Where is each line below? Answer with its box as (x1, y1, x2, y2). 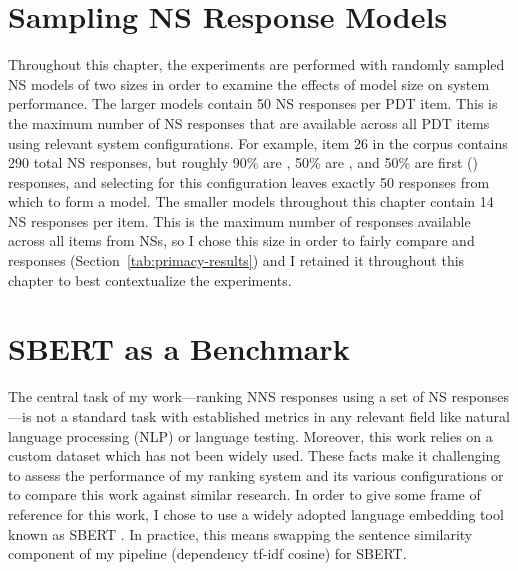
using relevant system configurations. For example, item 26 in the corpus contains (8, 132, 508, 153)
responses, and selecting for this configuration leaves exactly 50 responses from (8, 171, 490, 192)
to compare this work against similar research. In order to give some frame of (8, 484, 481, 505)
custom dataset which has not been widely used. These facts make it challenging (8, 445, 501, 466)
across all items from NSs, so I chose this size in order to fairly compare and (8, 230, 475, 251)
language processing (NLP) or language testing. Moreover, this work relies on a (8, 425, 493, 446)
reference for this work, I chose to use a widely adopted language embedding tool (8, 503, 504, 524)
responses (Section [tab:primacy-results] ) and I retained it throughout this (8, 250, 465, 271)
